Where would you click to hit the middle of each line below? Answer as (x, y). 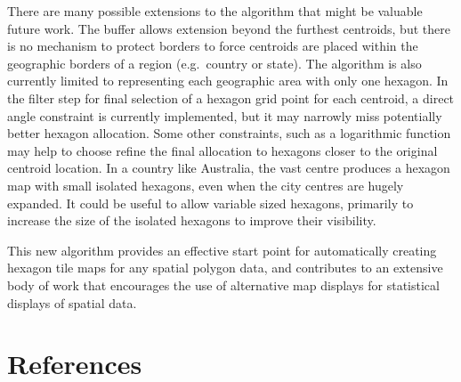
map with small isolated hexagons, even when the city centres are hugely (206, 185)
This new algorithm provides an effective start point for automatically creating (222, 250)
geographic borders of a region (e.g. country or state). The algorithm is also (214, 63)
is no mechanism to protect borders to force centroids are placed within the (213, 46)
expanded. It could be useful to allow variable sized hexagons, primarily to (210, 203)
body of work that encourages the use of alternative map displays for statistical (223, 284)
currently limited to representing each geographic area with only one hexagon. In (228, 81)
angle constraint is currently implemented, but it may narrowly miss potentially (225, 115)
